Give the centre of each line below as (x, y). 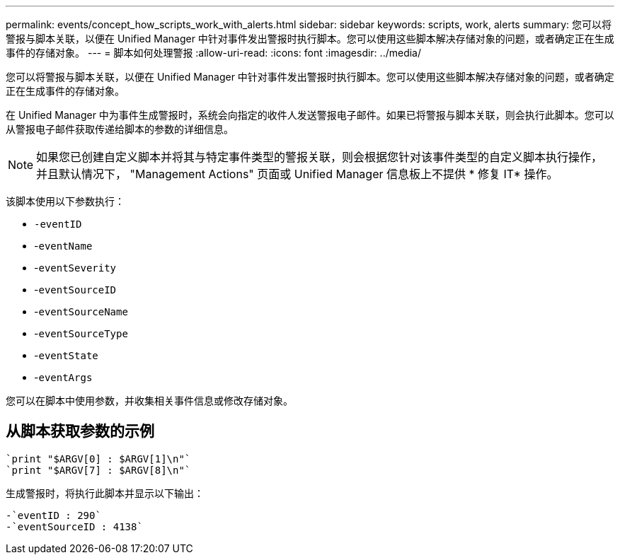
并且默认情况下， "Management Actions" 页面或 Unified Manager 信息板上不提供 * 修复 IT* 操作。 (297, 174)
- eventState (66, 355)
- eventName (63, 246)
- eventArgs (63, 377)
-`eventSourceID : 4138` (74, 526)
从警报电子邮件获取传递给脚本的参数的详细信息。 (120, 129)
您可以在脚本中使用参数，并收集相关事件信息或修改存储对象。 (149, 401)
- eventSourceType (81, 333)
